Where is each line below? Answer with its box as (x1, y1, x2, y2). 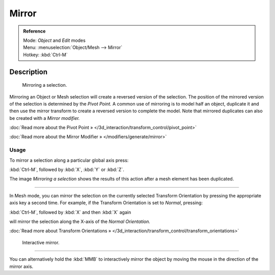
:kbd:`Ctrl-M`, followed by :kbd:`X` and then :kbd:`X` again (9, 209, 131, 215)
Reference (23, 28, 46, 34)
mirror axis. (9, 263, 34, 269)
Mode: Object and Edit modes (23, 37, 86, 43)
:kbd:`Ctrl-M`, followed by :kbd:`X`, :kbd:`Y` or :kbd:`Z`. (9, 166, 124, 172)
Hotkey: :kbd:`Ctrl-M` (23, 52, 68, 58)
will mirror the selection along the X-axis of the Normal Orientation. (9, 218, 150, 224)
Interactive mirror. (22, 239, 60, 245)
